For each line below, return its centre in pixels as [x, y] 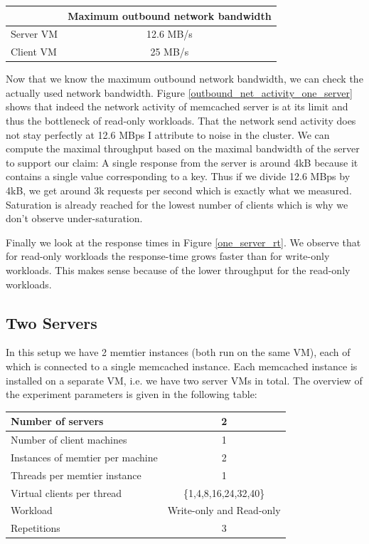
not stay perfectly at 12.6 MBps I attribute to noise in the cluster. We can [168, 134]
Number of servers [57, 421]
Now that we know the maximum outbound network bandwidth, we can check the [184, 79]
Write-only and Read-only [224, 510]
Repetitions [36, 528]
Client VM [34, 52]
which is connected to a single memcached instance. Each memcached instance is [182, 366]
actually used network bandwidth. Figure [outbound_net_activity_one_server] [179, 92]
